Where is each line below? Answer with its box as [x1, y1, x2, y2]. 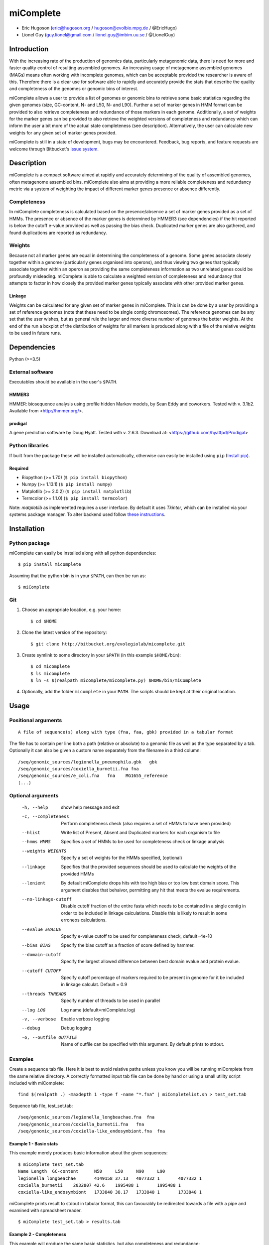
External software [9, 369, 53, 375]
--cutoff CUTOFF [21, 968, 62, 974]
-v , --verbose [21, 1016, 56, 1022]
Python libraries [9, 442, 49, 449]
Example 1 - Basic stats [9, 1140, 58, 1146]
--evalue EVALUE [21, 926, 62, 932]
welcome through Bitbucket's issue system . [9, 146, 99, 152]
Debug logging [61, 1025, 92, 1031]
